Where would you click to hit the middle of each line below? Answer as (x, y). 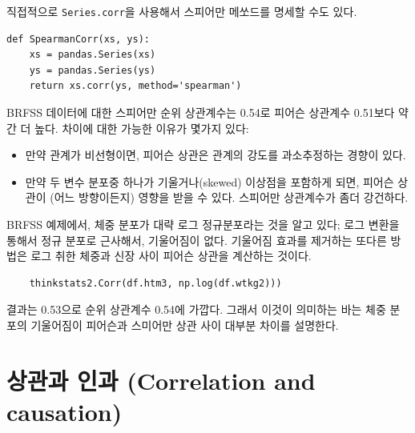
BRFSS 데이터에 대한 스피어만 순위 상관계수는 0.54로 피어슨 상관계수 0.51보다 (201, 112)
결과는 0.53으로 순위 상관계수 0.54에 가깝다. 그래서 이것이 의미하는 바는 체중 (196, 309)
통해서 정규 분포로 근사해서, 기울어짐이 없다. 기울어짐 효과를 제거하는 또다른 (197, 240)
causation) (64, 411)
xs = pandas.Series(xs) (93, 55)
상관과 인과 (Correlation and (161, 380)
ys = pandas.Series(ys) (93, 70)
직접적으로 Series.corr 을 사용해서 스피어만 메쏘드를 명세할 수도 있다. (182, 11)
